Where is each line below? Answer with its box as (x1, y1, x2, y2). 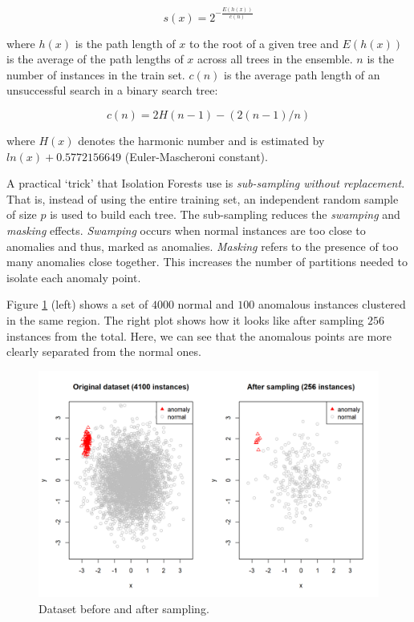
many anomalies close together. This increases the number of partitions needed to (6, 253, 408, 270)
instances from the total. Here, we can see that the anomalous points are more (6, 327, 392, 344)
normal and (177, 296, 234, 313)
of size (6, 206, 37, 223)
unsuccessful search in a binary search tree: (6, 82, 218, 99)
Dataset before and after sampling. (39, 600, 209, 616)
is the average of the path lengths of (6, 50, 184, 67)
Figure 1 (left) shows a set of (6, 296, 148, 313)
